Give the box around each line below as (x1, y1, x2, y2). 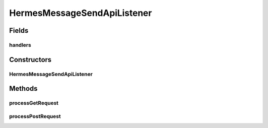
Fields (9, 26, 29, 35)
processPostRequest (9, 113, 61, 120)
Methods (9, 84, 38, 93)
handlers (9, 41, 32, 48)
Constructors (9, 55, 52, 64)
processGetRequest (9, 100, 59, 107)
